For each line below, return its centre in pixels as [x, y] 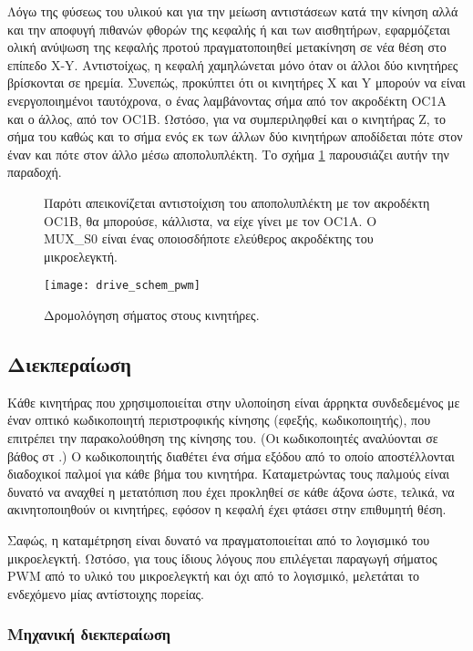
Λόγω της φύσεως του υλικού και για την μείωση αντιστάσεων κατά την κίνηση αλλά [233, 11]
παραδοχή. [35, 172]
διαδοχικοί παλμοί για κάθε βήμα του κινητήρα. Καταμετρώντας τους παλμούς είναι [229, 474]
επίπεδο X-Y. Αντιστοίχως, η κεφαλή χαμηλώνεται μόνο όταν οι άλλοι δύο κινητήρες [233, 64]
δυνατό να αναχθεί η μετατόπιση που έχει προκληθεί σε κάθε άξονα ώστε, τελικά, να [231, 491]
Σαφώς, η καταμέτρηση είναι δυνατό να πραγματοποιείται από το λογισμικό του [219, 539]
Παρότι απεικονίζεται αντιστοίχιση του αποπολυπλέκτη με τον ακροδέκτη [237, 202]
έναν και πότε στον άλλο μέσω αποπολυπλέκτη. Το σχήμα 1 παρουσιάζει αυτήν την [228, 154]
